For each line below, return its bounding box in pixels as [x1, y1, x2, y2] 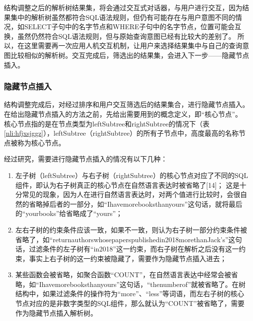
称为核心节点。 [17, 137, 65, 147]
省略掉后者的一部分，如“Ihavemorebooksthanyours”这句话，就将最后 [29, 198, 242, 209]
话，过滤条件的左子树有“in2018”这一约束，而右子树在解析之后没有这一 [15, 244, 239, 254]
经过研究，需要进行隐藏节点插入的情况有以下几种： [4, 154, 167, 164]
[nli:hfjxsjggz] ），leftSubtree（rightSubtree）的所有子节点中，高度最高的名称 [4, 128, 239, 138]
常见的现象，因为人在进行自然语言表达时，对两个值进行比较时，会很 [22, 189, 240, 199]
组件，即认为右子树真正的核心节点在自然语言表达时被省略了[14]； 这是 [15, 179, 240, 190]
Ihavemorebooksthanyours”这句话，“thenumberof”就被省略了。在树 [39, 279, 246, 289]
